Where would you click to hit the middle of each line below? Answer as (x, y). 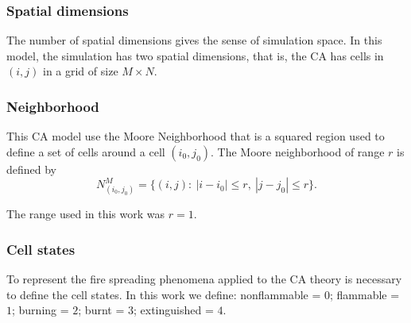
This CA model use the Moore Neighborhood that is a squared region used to (196, 136)
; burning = (41, 310)
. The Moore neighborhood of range (298, 151)
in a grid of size (80, 71)
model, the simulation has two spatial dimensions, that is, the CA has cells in (195, 55)
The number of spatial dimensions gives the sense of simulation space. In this (194, 40)
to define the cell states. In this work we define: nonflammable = (164, 294)
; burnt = (101, 310)
